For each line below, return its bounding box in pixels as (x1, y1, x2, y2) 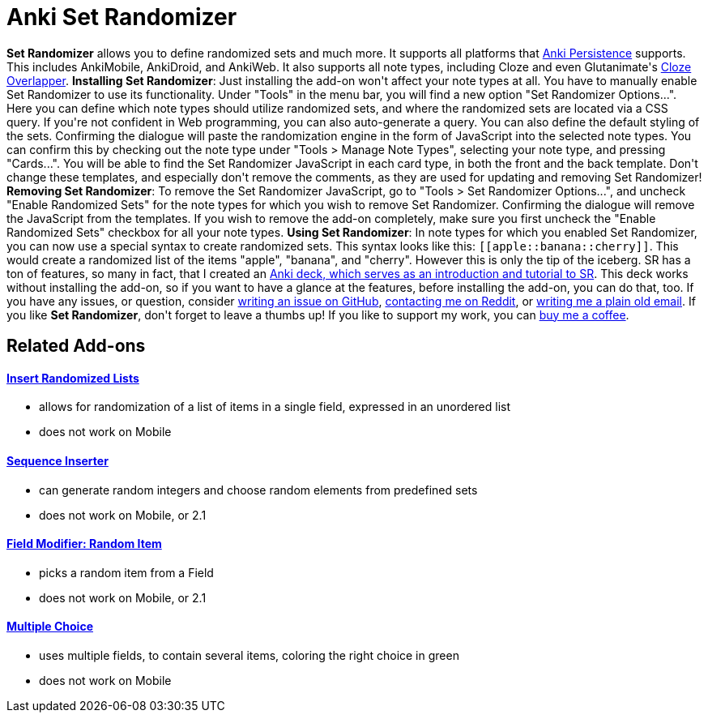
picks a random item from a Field (39, 565, 214, 580)
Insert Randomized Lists (6, 370, 139, 385)
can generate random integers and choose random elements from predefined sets (39, 482, 478, 497)
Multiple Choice (6, 619, 93, 634)
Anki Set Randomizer (6, 3, 237, 31)
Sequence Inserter (6, 454, 109, 468)
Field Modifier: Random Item (6, 537, 162, 551)
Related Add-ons (6, 336, 146, 357)
